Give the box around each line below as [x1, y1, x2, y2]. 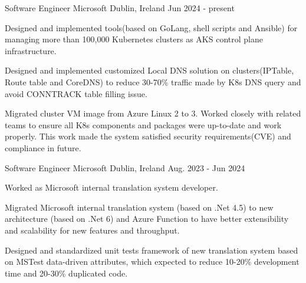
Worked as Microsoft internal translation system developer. [5, 181, 218, 194]
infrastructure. [5, 44, 57, 56]
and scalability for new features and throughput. [5, 224, 180, 236]
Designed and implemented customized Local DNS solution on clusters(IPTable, [5, 64, 294, 76]
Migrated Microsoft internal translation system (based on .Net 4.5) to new [5, 201, 274, 213]
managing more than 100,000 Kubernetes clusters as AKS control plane [5, 33, 263, 45]
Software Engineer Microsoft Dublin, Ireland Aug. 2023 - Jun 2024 [5, 161, 245, 174]
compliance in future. [5, 141, 81, 154]
